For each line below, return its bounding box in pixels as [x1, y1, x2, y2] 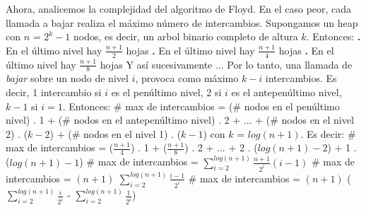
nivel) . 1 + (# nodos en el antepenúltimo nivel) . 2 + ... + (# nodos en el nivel [6, 112, 354, 127]
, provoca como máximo [135, 71, 239, 86]
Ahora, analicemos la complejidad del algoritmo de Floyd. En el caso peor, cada [6, 1, 352, 16]
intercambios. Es [265, 71, 337, 86]
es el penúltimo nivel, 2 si [111, 85, 222, 100]
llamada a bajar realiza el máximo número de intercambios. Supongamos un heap [6, 15, 358, 30]
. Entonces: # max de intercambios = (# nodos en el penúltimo [62, 98, 340, 113]
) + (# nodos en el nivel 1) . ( [49, 126, 182, 141]
